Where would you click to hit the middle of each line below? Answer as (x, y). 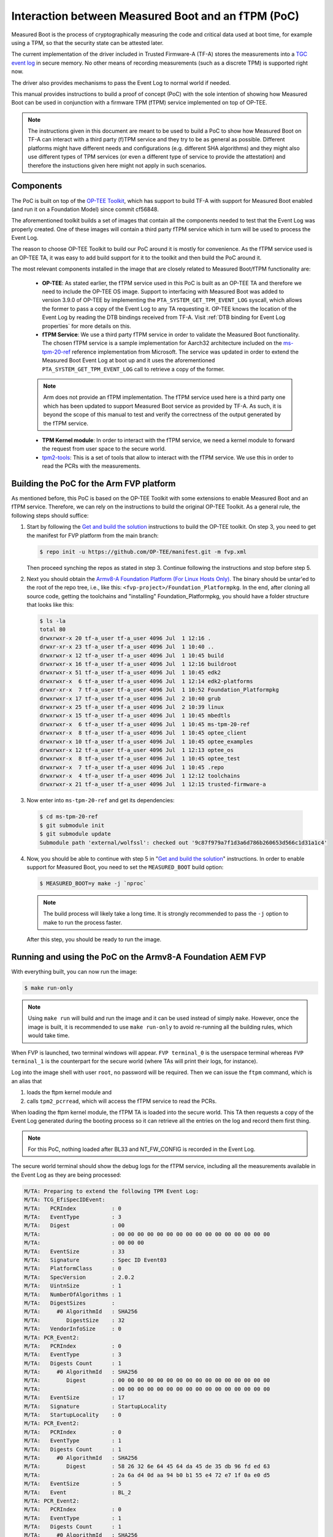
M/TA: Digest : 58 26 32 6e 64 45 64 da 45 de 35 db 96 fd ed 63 (147, 1467)
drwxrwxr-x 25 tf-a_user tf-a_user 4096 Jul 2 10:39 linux (132, 707)
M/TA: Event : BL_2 (78, 1492)
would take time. (49, 1035)
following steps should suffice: (50, 515)
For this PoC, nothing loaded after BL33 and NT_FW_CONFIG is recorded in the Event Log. (142, 1149)
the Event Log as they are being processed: (67, 1175)
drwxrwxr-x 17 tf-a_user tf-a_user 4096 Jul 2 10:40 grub (130, 698)
